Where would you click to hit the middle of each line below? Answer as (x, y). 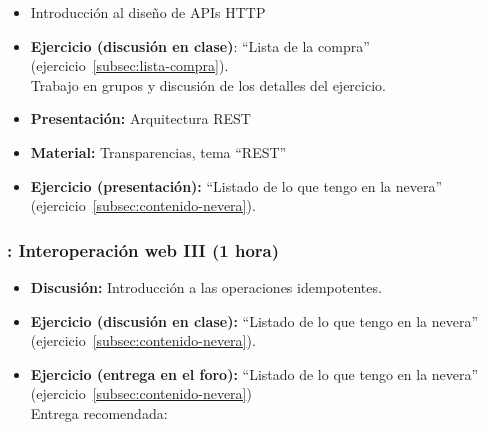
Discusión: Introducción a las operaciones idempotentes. (206, 286)
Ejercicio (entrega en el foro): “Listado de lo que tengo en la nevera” (254, 373)
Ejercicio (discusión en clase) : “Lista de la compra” (200, 45)
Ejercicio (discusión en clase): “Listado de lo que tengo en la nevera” (254, 320)
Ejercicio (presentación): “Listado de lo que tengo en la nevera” (236, 185)
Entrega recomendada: (99, 412)
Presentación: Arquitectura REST (140, 118)
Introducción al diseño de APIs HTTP (148, 12)
